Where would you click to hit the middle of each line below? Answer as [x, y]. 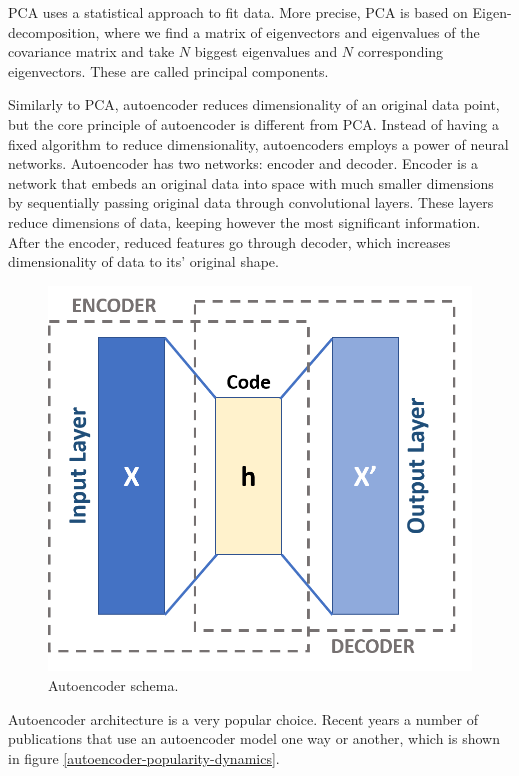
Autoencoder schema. [113, 684]
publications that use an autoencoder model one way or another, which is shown [254, 738]
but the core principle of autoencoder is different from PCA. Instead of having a [253, 123]
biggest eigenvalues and [266, 51]
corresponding [400, 51]
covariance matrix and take [91, 51]
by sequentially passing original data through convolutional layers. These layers [251, 202]
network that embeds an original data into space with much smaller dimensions [251, 182]
